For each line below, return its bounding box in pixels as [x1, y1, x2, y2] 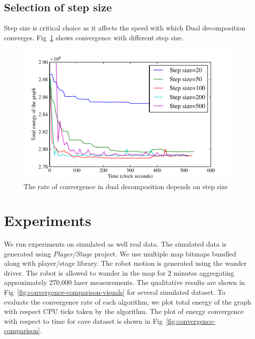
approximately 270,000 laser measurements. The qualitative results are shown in [4, 277, 245, 287]
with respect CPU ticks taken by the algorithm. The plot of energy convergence [4, 306, 244, 316]
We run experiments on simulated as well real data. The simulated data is [4, 239, 227, 249]
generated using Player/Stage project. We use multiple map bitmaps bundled [4, 248, 236, 258]
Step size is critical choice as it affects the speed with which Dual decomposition [4, 23, 246, 33]
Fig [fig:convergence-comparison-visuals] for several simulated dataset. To [4, 287, 226, 297]
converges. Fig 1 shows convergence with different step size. [4, 32, 184, 42]
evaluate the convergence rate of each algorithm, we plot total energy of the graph [4, 296, 251, 307]
